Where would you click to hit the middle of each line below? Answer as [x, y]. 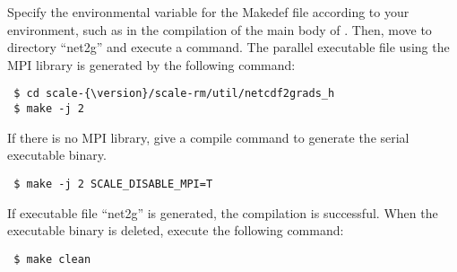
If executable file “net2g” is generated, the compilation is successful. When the [223, 212]
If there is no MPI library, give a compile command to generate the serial [208, 137]
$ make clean [52, 259]
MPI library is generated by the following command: [151, 64]
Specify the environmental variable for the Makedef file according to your [208, 12]
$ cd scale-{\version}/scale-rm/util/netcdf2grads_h [174, 94]
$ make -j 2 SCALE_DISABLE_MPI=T [113, 184]
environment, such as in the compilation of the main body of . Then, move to [220, 29]
